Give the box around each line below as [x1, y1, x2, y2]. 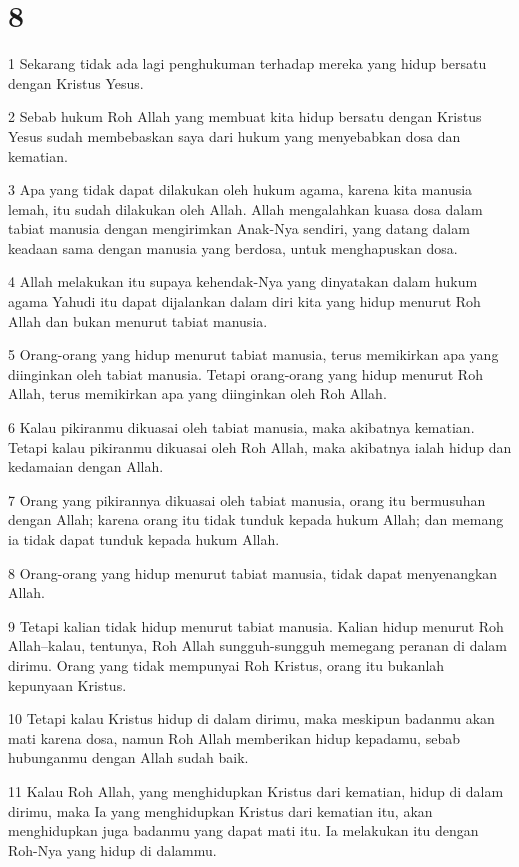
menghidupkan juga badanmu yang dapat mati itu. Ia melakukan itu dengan [8, 820, 479, 841]
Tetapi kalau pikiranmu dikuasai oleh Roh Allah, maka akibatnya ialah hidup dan [8, 436, 512, 457]
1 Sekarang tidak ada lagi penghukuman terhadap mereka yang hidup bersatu [8, 53, 487, 74]
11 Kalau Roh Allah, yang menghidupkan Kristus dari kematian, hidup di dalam [8, 780, 504, 801]
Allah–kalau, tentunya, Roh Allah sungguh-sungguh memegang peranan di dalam [8, 635, 508, 656]
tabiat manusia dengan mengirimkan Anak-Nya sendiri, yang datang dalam [8, 218, 470, 239]
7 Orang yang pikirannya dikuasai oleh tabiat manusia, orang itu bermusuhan [8, 489, 486, 510]
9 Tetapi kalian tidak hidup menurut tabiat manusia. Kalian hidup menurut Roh [8, 615, 504, 636]
